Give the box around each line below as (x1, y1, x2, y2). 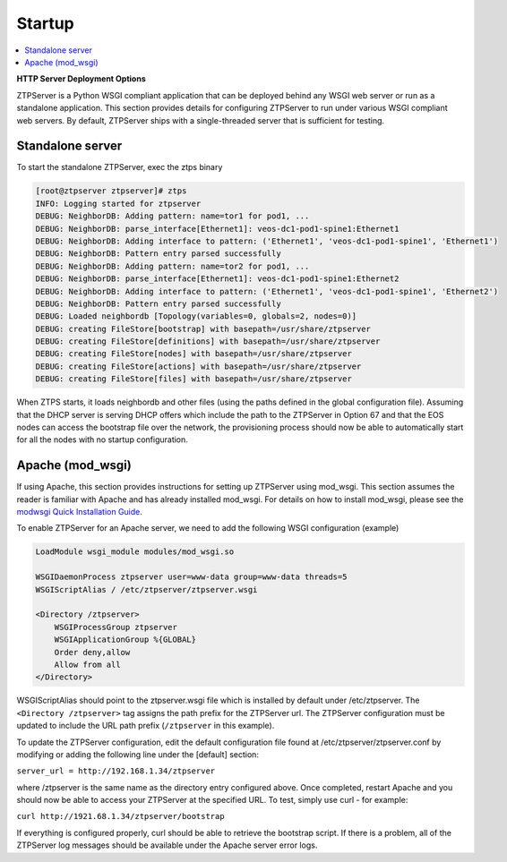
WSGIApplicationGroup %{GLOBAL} (54, 635, 197, 644)
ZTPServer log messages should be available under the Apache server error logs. (16, 840, 318, 850)
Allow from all (54, 659, 121, 670)
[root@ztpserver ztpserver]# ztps (35, 186, 187, 196)
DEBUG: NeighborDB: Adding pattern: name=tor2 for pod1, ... (35, 260, 310, 271)
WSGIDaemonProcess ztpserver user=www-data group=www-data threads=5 (35, 572, 348, 582)
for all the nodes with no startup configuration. (16, 434, 188, 445)
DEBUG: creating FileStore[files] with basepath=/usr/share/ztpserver (35, 374, 353, 384)
